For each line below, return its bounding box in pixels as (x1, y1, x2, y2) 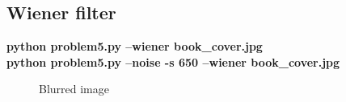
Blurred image (39, 80, 109, 97)
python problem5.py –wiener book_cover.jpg (6, 38, 263, 55)
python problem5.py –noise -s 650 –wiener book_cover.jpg (6, 53, 340, 70)
